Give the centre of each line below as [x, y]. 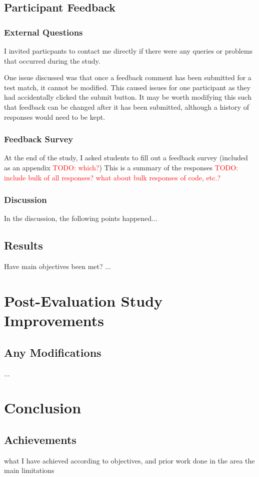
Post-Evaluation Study [83, 300]
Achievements [40, 439]
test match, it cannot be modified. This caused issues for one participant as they [127, 87]
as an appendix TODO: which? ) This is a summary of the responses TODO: [121, 167]
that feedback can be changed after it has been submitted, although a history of [126, 106]
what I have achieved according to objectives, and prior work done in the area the [129, 460]
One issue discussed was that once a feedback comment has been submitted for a [128, 77]
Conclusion [43, 408]
